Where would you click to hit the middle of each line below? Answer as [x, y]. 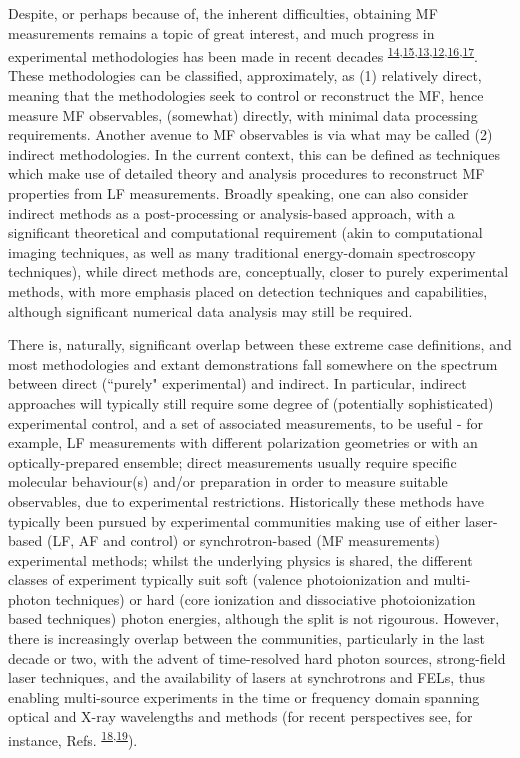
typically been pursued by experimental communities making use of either [234, 520]
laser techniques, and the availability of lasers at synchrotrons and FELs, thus [246, 677]
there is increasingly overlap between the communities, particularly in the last [246, 638]
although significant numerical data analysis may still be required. [210, 310]
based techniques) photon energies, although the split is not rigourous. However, [254, 618]
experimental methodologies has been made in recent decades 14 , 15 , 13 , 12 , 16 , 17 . [243, 54]
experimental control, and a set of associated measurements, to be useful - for [246, 422]
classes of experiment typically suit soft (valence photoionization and [218, 579]
